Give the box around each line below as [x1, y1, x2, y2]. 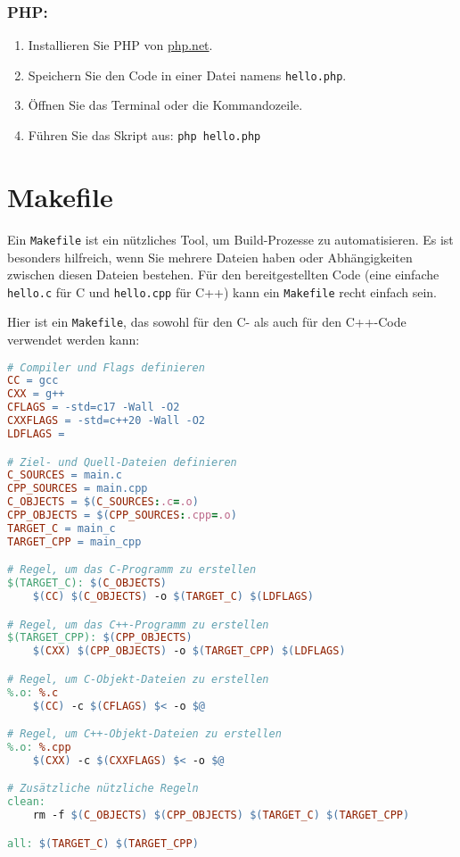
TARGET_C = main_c [7, 521, 116, 535]
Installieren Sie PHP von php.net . [28, 36, 213, 54]
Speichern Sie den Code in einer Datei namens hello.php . [28, 65, 347, 84]
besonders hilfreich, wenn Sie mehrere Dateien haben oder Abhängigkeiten [7, 247, 413, 266]
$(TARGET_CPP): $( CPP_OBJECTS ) [7, 631, 193, 645]
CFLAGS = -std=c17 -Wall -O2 [7, 401, 180, 414]
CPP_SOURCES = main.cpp [7, 482, 148, 495]
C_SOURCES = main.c [7, 469, 122, 482]
